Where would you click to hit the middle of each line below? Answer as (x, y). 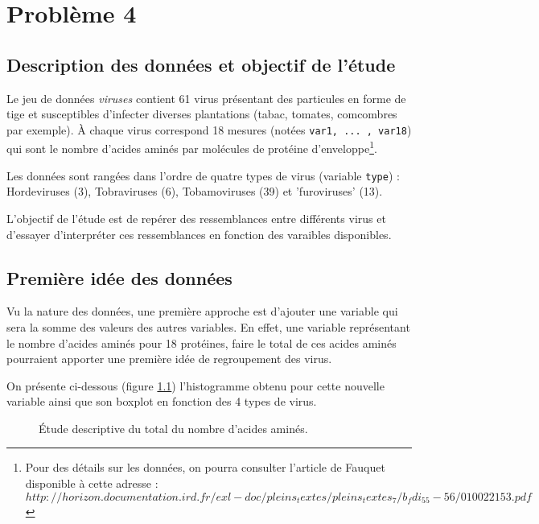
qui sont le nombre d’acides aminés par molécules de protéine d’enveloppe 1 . (192, 147)
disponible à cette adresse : (92, 483)
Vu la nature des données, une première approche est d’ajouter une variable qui (202, 311)
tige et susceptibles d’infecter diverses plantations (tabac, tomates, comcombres (202, 114)
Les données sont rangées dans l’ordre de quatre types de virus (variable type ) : (203, 175)
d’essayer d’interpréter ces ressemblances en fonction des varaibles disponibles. (199, 234)
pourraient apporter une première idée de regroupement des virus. (169, 359)
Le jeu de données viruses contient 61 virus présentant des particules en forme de (206, 98)
